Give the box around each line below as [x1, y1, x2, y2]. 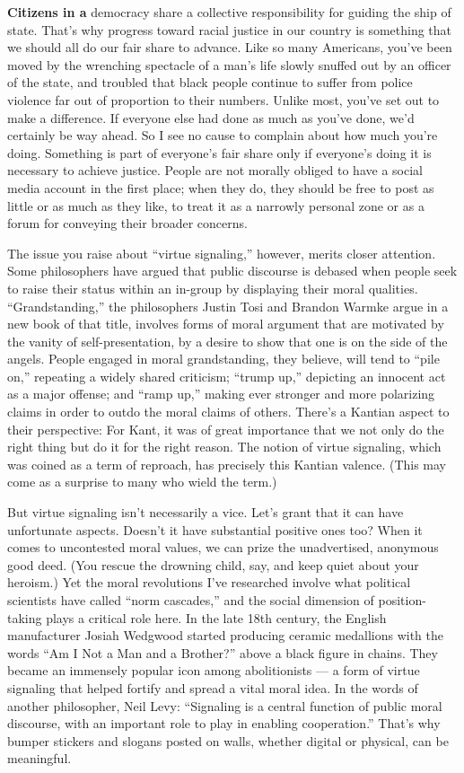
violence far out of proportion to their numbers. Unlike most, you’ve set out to [7, 90, 440, 109]
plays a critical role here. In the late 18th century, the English [46, 608, 387, 627]
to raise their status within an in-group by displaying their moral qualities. [7, 278, 418, 297]
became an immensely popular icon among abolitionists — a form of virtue [7, 661, 420, 680]
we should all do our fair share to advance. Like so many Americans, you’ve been [7, 38, 452, 57]
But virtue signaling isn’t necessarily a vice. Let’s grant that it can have [7, 503, 404, 522]
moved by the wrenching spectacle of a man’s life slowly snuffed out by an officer [7, 55, 451, 74]
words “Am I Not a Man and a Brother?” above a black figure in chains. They [7, 643, 438, 662]
